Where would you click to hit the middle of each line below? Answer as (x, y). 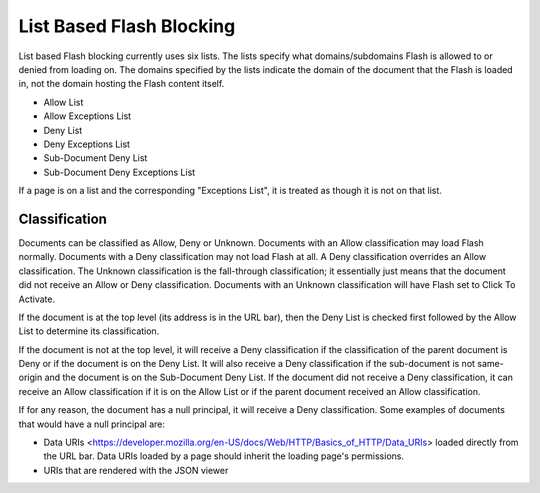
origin (30, 377)
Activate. (36, 299)
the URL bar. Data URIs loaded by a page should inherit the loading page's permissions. (224, 456)
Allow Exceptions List (87, 116)
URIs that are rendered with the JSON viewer (136, 470)
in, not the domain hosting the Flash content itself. (121, 84)
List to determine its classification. (89, 331)
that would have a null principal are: (91, 424)
